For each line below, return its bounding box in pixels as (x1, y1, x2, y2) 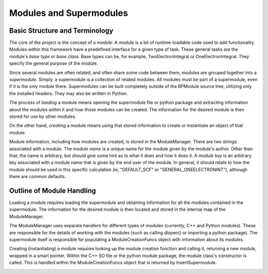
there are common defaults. (9, 174, 66, 180)
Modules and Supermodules (9, 7, 129, 18)
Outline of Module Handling (9, 186, 96, 195)
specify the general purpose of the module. (9, 60, 98, 67)
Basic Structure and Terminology (9, 26, 114, 35)
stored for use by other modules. (9, 113, 76, 119)
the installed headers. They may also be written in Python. (9, 90, 128, 96)
